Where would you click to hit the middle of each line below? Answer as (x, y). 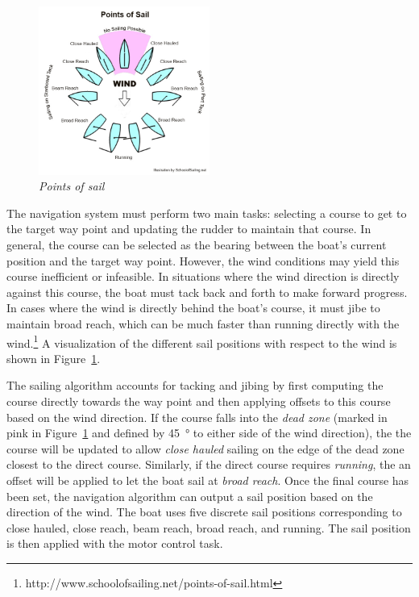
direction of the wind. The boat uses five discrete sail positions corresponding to (204, 512)
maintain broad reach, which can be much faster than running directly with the (203, 324)
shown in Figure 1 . (54, 358)
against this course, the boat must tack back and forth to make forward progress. (207, 292)
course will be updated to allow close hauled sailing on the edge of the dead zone (205, 448)
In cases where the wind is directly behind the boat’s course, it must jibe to (193, 308)
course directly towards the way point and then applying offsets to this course (199, 401)
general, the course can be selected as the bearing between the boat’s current (197, 245)
